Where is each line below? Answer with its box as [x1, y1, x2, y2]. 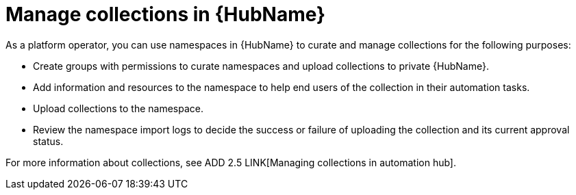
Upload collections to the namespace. [33, 102, 204, 114]
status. [33, 135, 64, 147]
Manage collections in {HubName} [5, 3, 326, 26]
